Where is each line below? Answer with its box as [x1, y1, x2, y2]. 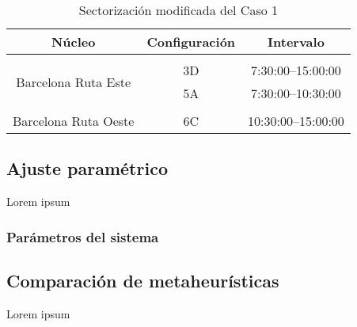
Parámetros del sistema [6, 226, 159, 246]
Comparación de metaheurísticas [6, 268, 279, 293]
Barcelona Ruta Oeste [13, 112, 135, 130]
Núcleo [51, 32, 96, 51]
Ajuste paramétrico [6, 156, 168, 181]
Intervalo [268, 32, 325, 51]
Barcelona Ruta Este [16, 72, 131, 91]
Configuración [146, 32, 236, 51]
